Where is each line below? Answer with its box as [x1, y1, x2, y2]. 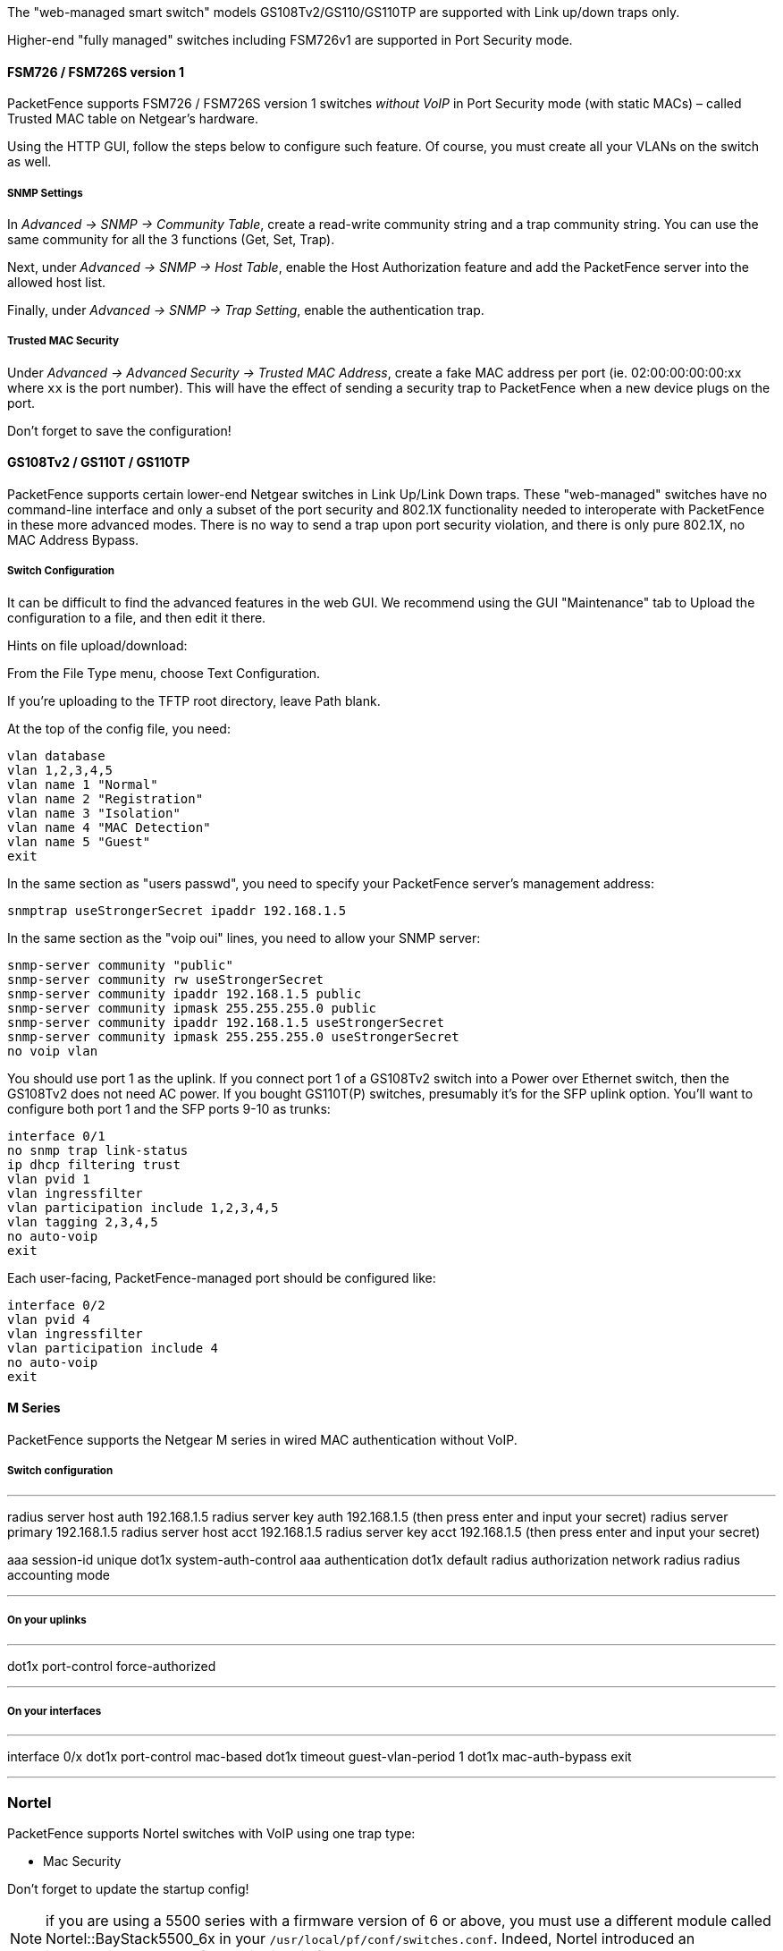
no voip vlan [7, 1043, 98, 1058]
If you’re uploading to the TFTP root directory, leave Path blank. [7, 692, 381, 708]
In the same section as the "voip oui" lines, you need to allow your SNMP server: [7, 929, 481, 946]
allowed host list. [7, 275, 106, 290]
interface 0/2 [7, 1297, 105, 1312]
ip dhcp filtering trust [7, 1157, 181, 1172]
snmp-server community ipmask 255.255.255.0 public [7, 1000, 377, 1015]
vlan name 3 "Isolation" [7, 805, 181, 820]
